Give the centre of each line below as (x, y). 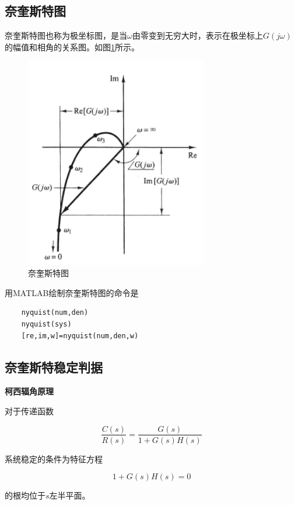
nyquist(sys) (46, 324)
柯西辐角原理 (29, 391)
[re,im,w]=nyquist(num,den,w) (80, 336)
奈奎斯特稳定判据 (54, 367)
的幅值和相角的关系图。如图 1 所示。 (72, 47)
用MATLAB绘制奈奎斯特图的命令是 (72, 292)
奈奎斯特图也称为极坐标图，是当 (66, 35)
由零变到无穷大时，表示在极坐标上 (197, 35)
